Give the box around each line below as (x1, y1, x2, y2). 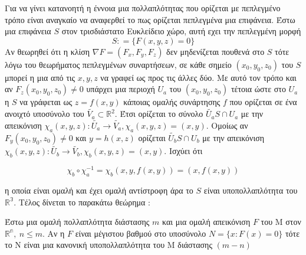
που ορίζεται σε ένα (229, 96, 297, 108)
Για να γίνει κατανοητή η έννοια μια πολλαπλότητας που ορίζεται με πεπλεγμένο (5, 2, 281, 14)
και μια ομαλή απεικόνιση (162, 215, 251, 228)
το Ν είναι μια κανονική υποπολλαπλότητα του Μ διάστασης (5, 238, 212, 251)
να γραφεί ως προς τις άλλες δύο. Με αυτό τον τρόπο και (100, 71, 297, 83)
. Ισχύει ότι (164, 145, 203, 157)
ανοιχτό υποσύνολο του (5, 107, 84, 120)
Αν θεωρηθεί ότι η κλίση (5, 45, 90, 57)
